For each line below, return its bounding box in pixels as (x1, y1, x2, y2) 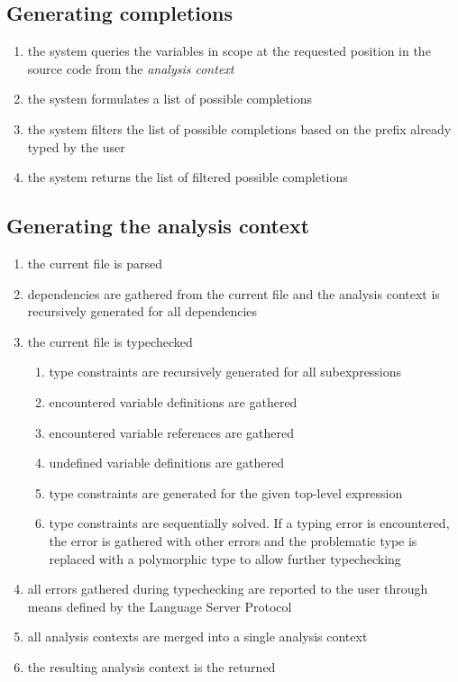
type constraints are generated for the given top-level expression (49, 483, 403, 502)
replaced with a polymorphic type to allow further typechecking (49, 549, 401, 568)
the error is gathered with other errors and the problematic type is (49, 531, 417, 550)
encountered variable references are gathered (49, 423, 294, 441)
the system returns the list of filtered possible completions (27, 168, 348, 186)
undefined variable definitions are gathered (49, 453, 284, 472)
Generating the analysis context (6, 212, 310, 240)
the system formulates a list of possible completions (27, 89, 312, 108)
